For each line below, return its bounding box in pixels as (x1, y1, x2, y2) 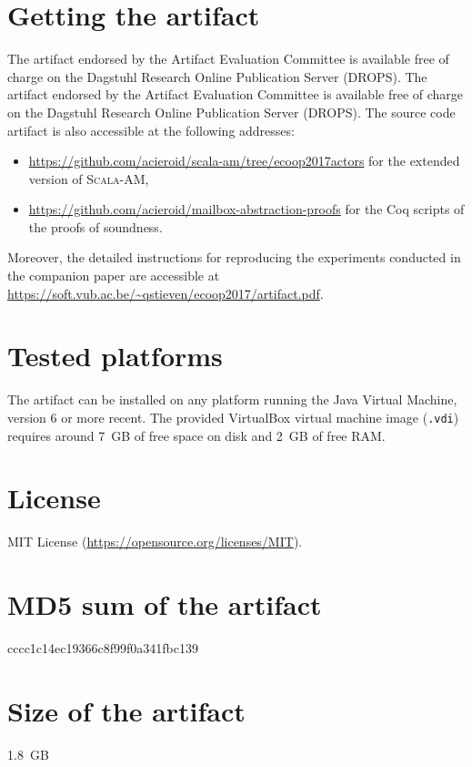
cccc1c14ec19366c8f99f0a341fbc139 (7, 639, 198, 658)
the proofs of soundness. (28, 217, 163, 236)
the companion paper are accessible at (7, 266, 220, 285)
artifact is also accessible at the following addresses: (7, 120, 295, 139)
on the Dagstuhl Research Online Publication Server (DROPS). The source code (7, 102, 456, 121)
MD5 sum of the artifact (7, 586, 322, 623)
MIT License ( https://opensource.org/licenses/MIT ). (7, 532, 303, 551)
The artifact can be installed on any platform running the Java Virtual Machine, (7, 390, 457, 409)
